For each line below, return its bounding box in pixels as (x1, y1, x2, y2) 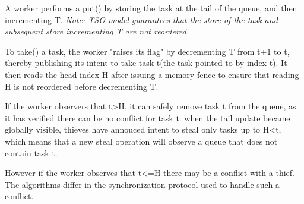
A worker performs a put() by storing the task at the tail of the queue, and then (5, 2, 297, 14)
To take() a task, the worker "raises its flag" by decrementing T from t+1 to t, (5, 45, 290, 57)
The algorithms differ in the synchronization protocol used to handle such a (5, 178, 280, 190)
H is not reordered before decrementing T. (5, 80, 159, 92)
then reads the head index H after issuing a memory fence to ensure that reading (5, 68, 299, 80)
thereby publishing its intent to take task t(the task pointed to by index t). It (5, 57, 287, 69)
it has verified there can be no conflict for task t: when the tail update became (5, 111, 290, 124)
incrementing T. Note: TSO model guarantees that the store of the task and (5, 13, 278, 26)
